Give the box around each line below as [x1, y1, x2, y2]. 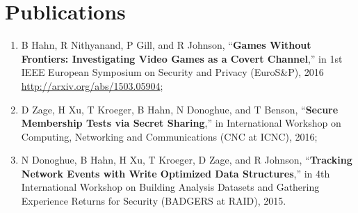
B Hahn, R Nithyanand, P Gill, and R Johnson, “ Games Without [21, 38, 311, 52]
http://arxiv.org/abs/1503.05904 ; [21, 78, 163, 93]
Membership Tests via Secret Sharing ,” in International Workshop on [21, 116, 341, 130]
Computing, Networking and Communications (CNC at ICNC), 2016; [21, 129, 318, 143]
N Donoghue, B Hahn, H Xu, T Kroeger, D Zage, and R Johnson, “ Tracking [21, 152, 352, 167]
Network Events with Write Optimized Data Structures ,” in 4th [21, 166, 330, 180]
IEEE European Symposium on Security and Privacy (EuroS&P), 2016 [21, 65, 324, 79]
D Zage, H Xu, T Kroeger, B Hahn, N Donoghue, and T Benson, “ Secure [21, 102, 339, 116]
